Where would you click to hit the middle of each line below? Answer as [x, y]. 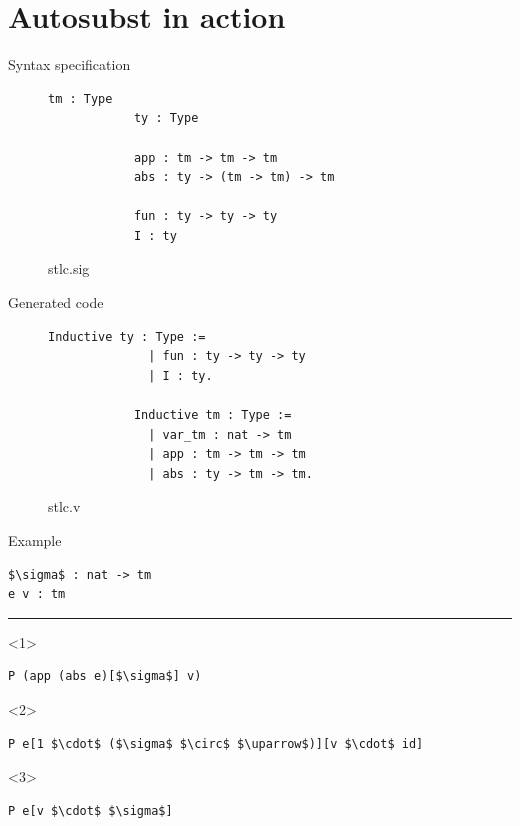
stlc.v [64, 506]
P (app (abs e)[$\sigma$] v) [105, 676]
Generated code [56, 302]
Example [35, 540]
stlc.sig [69, 268]
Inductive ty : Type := [127, 336]
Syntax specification [69, 64]
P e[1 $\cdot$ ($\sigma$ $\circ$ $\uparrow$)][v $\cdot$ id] [216, 743]
